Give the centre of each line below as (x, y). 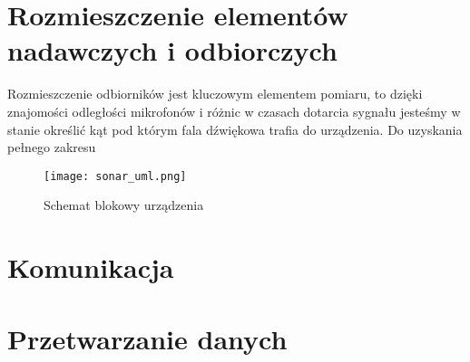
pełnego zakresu (52, 147)
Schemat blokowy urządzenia (124, 205)
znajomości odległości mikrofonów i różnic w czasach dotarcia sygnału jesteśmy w (234, 111)
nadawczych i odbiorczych (172, 50)
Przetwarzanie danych (147, 338)
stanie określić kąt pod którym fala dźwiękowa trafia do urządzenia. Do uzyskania (235, 129)
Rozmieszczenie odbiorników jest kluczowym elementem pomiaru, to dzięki (215, 94)
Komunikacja (91, 267)
